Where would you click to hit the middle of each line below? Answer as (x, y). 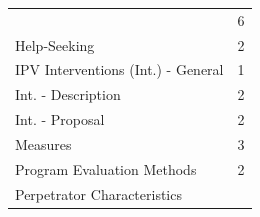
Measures (43, 143)
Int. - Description (68, 94)
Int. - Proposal (60, 119)
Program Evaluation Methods (106, 168)
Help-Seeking (55, 44)
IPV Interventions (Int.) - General (119, 69)
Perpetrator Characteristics (98, 193)
